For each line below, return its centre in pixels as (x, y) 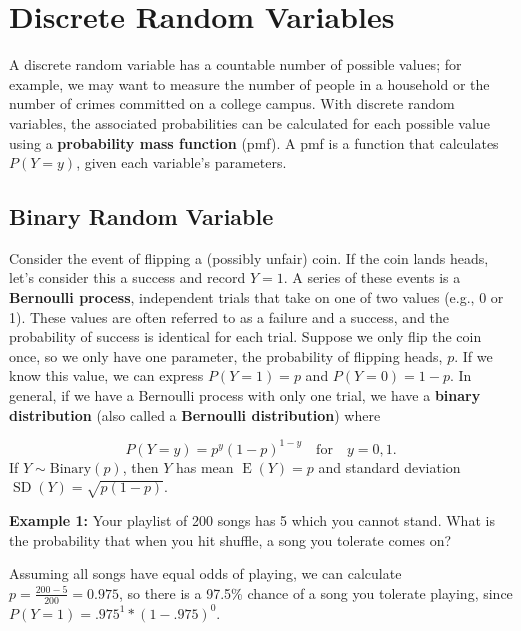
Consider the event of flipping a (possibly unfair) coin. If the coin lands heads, (249, 257)
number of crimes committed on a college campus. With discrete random (232, 103)
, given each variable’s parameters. (181, 162)
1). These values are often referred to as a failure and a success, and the (229, 316)
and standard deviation (389, 466)
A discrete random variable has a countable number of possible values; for (235, 64)
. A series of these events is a (372, 277)
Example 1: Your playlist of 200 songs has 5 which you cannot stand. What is (252, 520)
